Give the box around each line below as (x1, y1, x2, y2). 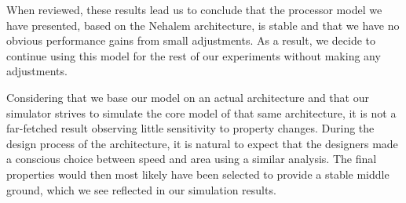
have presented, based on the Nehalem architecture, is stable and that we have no (6, 16, 400, 33)
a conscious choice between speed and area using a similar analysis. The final (6, 150, 377, 167)
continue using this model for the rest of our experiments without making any (6, 47, 381, 63)
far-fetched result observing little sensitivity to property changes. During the (6, 120, 375, 136)
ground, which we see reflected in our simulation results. (6, 181, 276, 198)
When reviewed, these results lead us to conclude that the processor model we (6, 2, 382, 17)
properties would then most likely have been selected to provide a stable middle (6, 165, 390, 182)
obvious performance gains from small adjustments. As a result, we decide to (6, 32, 376, 49)
